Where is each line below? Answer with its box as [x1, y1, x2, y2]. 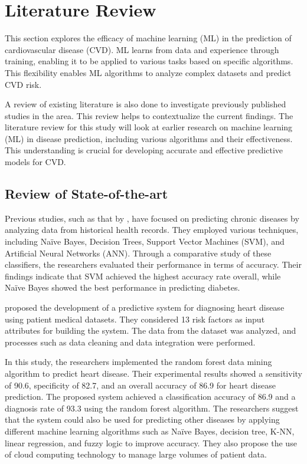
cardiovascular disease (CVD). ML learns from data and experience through [5, 43, 279, 55]
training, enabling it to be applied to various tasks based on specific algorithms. [5, 55, 293, 67]
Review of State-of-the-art [5, 185, 168, 203]
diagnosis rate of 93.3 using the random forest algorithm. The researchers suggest [5, 402, 299, 414]
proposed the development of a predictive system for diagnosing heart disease [5, 301, 285, 314]
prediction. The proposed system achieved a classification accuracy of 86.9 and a [5, 390, 296, 403]
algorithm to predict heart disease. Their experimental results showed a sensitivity [5, 367, 302, 379]
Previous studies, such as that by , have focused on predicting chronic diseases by [5, 212, 299, 224]
